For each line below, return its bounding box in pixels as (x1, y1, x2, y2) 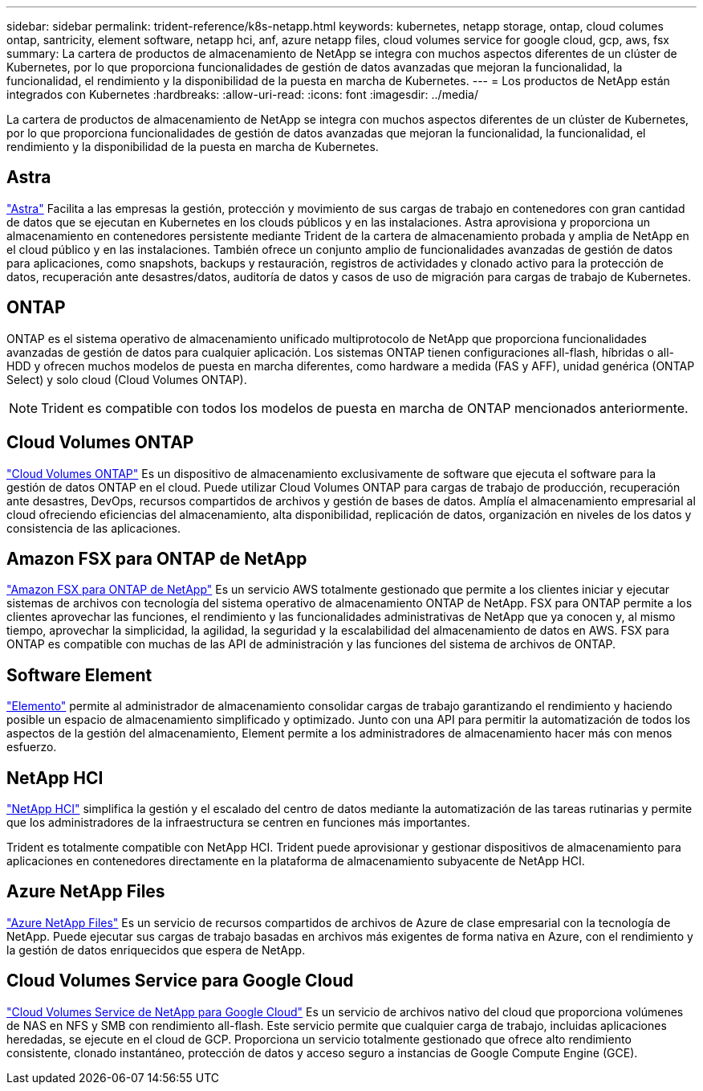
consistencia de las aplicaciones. (6, 521, 181, 535)
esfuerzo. (6, 740, 57, 754)
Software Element (6, 664, 152, 685)
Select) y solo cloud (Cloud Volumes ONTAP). (6, 372, 247, 386)
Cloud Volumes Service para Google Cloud (6, 970, 354, 991)
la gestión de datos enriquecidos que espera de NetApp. (6, 942, 306, 957)
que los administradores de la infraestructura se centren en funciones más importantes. (6, 815, 470, 830)
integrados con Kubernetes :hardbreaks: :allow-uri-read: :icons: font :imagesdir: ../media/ (6, 88, 478, 101)
